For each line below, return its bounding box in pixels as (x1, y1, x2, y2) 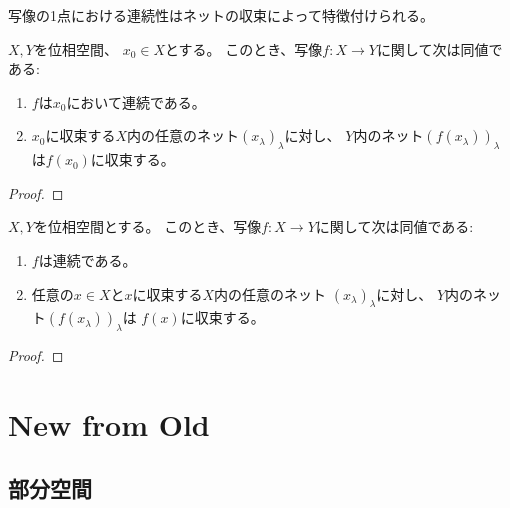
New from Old (8, 403, 210, 444)
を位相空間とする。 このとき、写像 (33, 216, 262, 237)
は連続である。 (38, 249, 137, 270)
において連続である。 (66, 91, 206, 112)
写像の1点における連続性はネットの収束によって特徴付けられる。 (8, 5, 434, 25)
